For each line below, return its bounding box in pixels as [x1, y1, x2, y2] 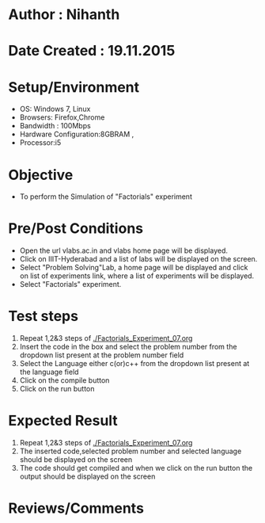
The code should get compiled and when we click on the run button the [19, 464, 253, 473]
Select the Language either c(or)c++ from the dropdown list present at [19, 359, 250, 368]
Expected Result [8, 412, 119, 429]
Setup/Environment [8, 78, 140, 96]
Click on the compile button [19, 376, 110, 385]
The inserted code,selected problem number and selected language [19, 446, 242, 456]
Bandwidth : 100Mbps [19, 121, 91, 131]
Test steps [8, 307, 79, 326]
